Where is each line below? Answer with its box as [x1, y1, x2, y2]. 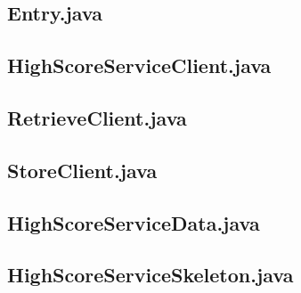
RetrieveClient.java [7, 103, 187, 131]
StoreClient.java [7, 156, 158, 183]
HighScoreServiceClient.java [7, 52, 272, 79]
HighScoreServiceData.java [7, 208, 260, 236]
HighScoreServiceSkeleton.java [7, 261, 294, 289]
